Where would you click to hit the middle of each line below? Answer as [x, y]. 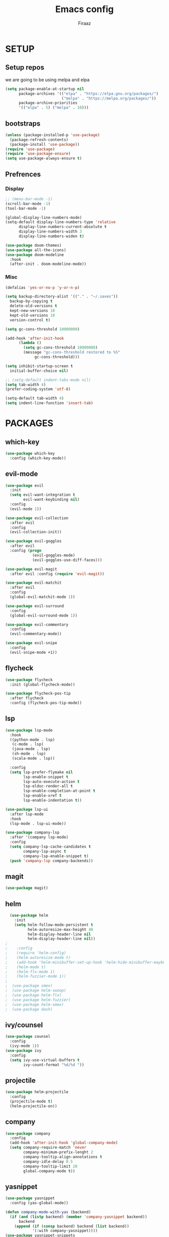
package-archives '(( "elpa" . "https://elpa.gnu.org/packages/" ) [88, 94]
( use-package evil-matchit [33, 583]
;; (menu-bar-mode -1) [29, 199]
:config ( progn [26, 551]
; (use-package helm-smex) [35, 1004]
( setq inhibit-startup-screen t [39, 366]
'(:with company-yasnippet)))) [65, 1231]
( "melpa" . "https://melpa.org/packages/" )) [109, 98]
